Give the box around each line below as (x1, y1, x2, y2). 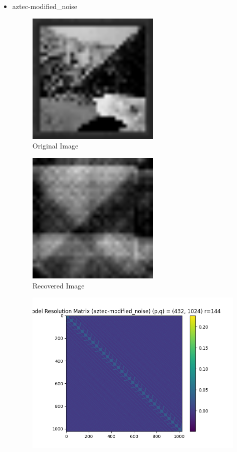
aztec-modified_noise (12, 1, 77, 11)
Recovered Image (32, 280, 85, 290)
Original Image (32, 140, 79, 151)
